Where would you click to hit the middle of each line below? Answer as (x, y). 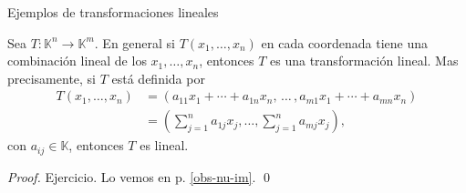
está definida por (158, 78)
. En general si (135, 42)
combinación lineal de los (77, 61)
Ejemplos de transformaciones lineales (113, 12)
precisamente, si (52, 78)
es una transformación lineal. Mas (364, 61)
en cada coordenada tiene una (345, 42)
